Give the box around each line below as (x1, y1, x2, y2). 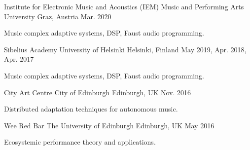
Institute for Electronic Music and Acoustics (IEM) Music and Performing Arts (4, 1, 244, 11)
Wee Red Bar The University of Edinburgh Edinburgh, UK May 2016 (4, 120, 214, 130)
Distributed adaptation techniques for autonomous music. (4, 104, 178, 114)
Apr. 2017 (4, 54, 34, 64)
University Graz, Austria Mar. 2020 (4, 11, 111, 21)
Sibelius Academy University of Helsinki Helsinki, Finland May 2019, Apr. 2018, (4, 44, 247, 54)
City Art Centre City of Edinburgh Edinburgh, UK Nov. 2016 (4, 87, 191, 97)
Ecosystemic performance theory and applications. (4, 137, 156, 147)
